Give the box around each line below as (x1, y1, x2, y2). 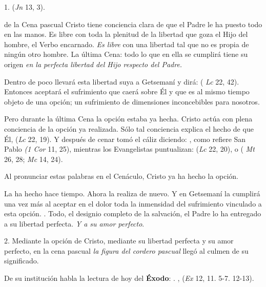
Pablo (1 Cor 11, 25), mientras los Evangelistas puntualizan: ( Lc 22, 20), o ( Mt (4, 143, 255, 154)
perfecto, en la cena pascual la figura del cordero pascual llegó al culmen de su (4, 245, 249, 256)
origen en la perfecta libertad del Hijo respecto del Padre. (4, 58, 182, 69)
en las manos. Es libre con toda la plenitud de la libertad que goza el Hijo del (4, 29, 248, 39)
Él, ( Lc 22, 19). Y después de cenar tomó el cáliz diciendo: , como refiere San (4, 133, 246, 144)
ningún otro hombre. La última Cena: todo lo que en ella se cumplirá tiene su (4, 49, 248, 59)
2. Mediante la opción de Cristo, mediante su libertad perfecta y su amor (4, 235, 234, 246)
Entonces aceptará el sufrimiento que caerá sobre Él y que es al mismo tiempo (4, 86, 250, 97)
